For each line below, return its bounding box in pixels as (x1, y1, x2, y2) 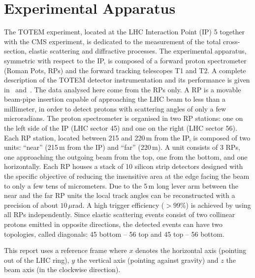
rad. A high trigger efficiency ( (72, 199, 164, 210)
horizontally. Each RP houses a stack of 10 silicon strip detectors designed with (4, 161, 243, 171)
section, (4, 46, 27, 56)
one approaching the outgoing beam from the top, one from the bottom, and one (4, 151, 248, 162)
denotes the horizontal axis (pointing (135, 245, 247, 255)
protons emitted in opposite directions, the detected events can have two (4, 219, 223, 229)
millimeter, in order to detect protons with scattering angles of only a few (4, 103, 226, 113)
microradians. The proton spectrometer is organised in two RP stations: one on (4, 113, 243, 123)
